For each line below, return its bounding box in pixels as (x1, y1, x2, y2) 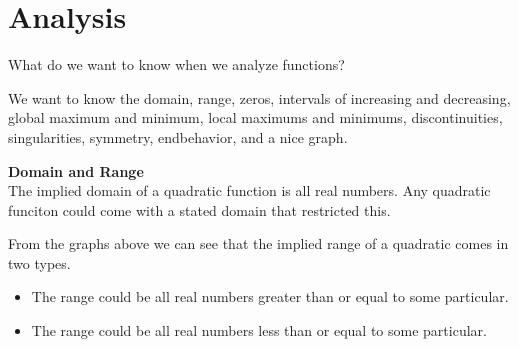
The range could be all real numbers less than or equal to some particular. (31, 320, 487, 341)
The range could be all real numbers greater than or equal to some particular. (31, 286, 509, 307)
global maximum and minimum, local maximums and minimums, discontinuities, (8, 107, 503, 128)
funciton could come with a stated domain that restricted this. (8, 199, 391, 220)
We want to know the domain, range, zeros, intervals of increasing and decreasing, (8, 87, 511, 108)
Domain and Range (8, 160, 144, 181)
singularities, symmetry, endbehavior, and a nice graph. (8, 126, 348, 147)
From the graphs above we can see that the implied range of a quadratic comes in (8, 233, 509, 254)
